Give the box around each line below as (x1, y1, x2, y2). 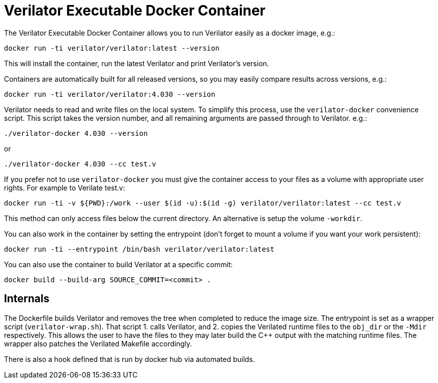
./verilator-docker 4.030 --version (4, 129, 148, 137)
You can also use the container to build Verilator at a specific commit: (4, 260, 233, 269)
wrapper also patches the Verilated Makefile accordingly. (4, 339, 192, 348)
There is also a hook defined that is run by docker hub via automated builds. (4, 354, 255, 363)
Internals (4, 292, 50, 305)
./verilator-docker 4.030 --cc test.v (4, 159, 156, 168)
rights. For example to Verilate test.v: (4, 183, 125, 192)
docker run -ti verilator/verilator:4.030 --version (4, 90, 215, 98)
